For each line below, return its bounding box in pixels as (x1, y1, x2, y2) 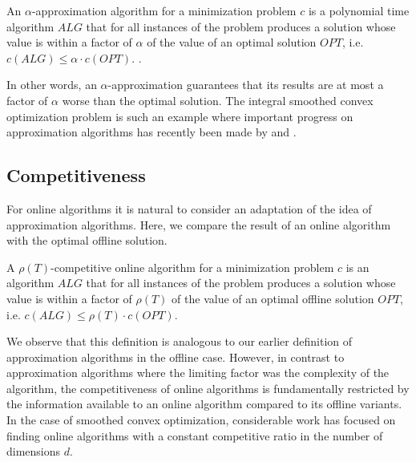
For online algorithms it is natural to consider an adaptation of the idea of (6, 200, 372, 217)
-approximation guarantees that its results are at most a (107, 76, 384, 93)
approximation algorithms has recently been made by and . (6, 124, 297, 140)
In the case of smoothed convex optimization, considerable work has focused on (6, 411, 396, 428)
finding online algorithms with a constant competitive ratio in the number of (6, 427, 383, 444)
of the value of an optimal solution (147, 34, 317, 51)
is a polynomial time (308, 2, 410, 18)
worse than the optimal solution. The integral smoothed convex (62, 91, 374, 108)
